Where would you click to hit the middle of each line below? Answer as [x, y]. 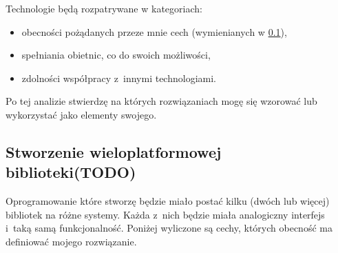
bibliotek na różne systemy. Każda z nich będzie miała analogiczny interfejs [165, 214]
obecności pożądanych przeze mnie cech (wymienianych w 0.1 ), [154, 31]
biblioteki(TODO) [71, 172]
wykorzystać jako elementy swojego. [81, 114]
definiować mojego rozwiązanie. [71, 241]
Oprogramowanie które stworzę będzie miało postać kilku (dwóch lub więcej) [168, 201]
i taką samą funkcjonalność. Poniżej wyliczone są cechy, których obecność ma [169, 228]
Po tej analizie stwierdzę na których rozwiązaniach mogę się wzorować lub [161, 101]
